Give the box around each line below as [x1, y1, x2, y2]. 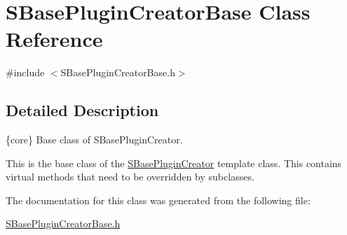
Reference [6, 24, 103, 53]
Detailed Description [6, 99, 159, 121]
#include [6, 65, 45, 80]
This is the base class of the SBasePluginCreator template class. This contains [6, 155, 342, 170]
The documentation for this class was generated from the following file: [6, 192, 311, 207]
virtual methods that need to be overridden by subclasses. [6, 169, 254, 184]
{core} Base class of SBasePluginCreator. [6, 132, 183, 147]
